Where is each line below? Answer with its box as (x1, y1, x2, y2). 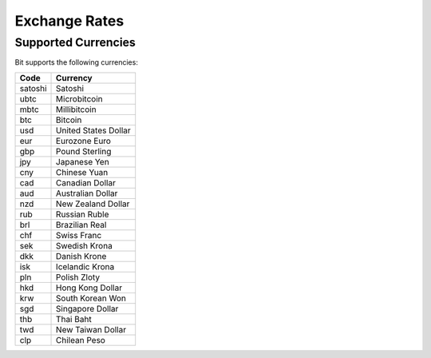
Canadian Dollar (56, 177, 116, 188)
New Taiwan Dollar (56, 324, 127, 335)
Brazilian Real (56, 219, 107, 230)
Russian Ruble (56, 209, 109, 220)
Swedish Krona (56, 240, 113, 251)
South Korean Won (56, 292, 127, 304)
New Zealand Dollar (56, 198, 130, 209)
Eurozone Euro (56, 135, 112, 146)
